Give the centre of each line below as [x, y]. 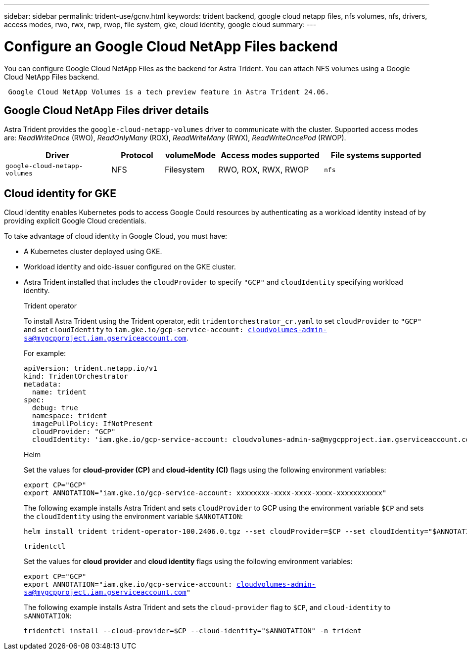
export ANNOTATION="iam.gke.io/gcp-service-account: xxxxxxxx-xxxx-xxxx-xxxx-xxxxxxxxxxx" [205, 493]
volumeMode [190, 155]
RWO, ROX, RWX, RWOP [264, 170]
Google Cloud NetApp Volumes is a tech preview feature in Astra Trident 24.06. [169, 92]
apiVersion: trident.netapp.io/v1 [91, 369]
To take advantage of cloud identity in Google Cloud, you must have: [116, 236]
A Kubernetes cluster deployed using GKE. [93, 252]
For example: [45, 353]
